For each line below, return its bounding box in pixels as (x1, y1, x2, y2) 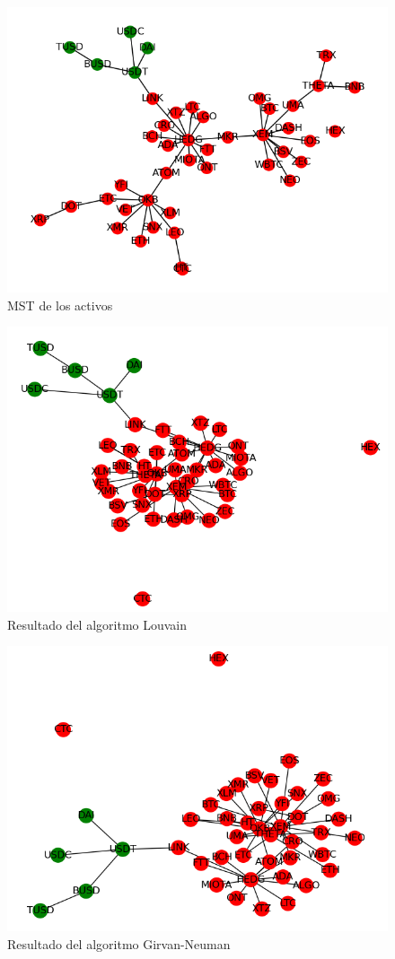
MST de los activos (7, 295, 113, 314)
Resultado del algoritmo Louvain (7, 615, 188, 633)
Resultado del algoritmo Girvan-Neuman (7, 934, 231, 953)
